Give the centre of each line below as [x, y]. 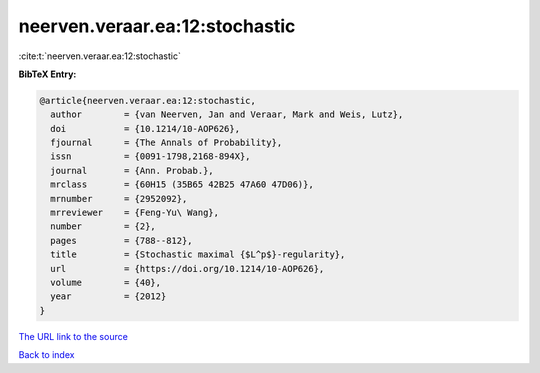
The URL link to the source [73, 336]
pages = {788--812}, [122, 240]
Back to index [46, 355]
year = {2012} [108, 296]
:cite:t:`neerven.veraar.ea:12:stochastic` [100, 56]
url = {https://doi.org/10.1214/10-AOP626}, [187, 268]
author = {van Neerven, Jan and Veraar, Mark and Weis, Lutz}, [227, 114]
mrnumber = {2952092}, [119, 198]
